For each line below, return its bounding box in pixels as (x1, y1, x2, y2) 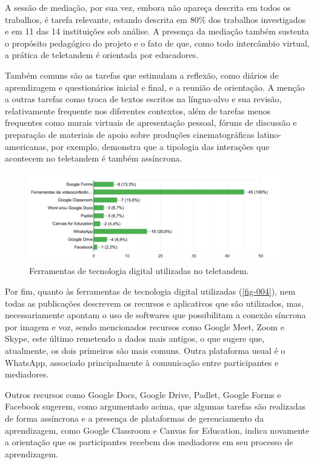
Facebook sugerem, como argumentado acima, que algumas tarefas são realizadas (5, 400, 306, 413)
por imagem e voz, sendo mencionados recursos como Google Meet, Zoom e (5, 320, 284, 333)
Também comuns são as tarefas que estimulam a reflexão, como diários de (5, 68, 279, 81)
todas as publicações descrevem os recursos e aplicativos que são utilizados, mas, (5, 296, 304, 309)
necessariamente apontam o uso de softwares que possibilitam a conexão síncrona (5, 309, 306, 321)
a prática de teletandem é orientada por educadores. (5, 48, 199, 61)
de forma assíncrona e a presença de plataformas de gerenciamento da (5, 411, 264, 424)
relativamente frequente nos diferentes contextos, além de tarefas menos (5, 104, 271, 117)
